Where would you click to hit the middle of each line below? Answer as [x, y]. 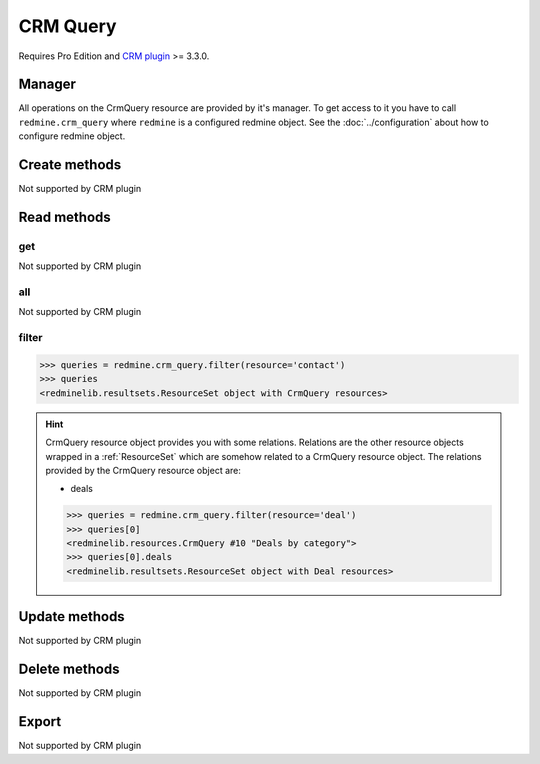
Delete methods [69, 669]
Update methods [71, 616]
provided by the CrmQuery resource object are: [143, 470]
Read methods [65, 216]
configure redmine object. [72, 136]
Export [40, 721]
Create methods [70, 165]
